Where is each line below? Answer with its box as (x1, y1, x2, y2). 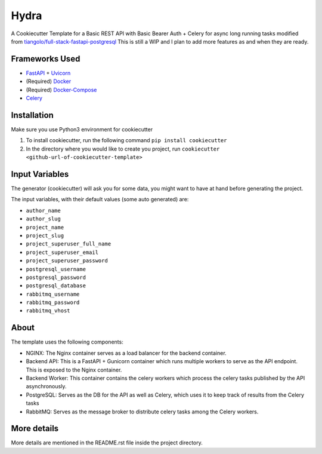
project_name (26, 224, 64, 231)
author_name (26, 207, 61, 214)
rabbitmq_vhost (26, 308, 71, 314)
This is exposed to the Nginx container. (26, 366, 122, 373)
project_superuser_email (26, 249, 98, 256)
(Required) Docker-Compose (26, 86, 97, 93)
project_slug (26, 232, 64, 239)
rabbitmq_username (26, 290, 80, 297)
